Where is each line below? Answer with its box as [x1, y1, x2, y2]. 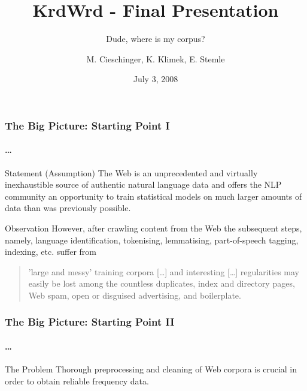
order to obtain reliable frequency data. [5, 374, 149, 387]
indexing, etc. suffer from [5, 245, 96, 258]
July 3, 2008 [133, 73, 178, 85]
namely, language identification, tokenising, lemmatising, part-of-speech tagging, [5, 233, 299, 246]
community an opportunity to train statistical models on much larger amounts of [5, 190, 302, 202]
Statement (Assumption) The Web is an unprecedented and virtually [5, 166, 258, 179]
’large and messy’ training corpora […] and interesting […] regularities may [28, 265, 299, 278]
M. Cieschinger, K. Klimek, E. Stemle [86, 52, 225, 65]
